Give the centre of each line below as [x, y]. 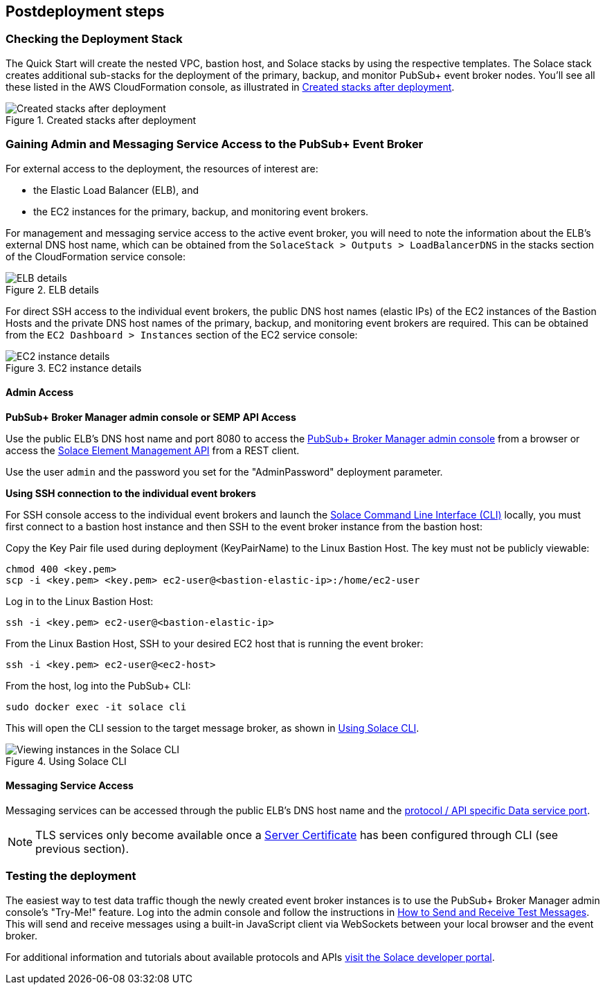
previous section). [82, 848]
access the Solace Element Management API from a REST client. [153, 450]
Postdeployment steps [85, 11]
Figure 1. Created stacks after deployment [101, 120]
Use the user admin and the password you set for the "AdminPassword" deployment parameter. [224, 471]
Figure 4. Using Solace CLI [66, 761]
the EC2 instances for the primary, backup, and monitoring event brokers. [201, 211]
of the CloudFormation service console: [96, 256]
